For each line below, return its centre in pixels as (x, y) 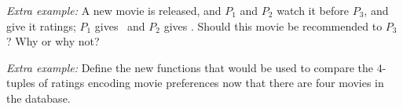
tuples (21, 83)
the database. (38, 98)
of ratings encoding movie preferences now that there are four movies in (211, 83)
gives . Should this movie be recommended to (273, 25)
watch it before (313, 10)
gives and (120, 25)
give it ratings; (41, 25)
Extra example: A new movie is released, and (114, 10)
